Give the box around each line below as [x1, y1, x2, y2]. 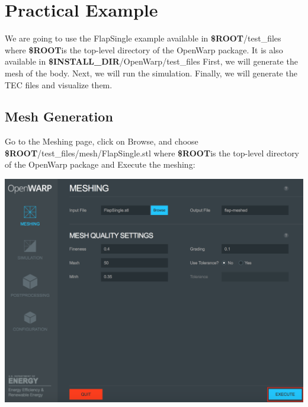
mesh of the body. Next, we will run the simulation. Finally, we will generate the [5, 66, 297, 79]
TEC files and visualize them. [5, 78, 113, 91]
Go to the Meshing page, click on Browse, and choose [5, 135, 198, 148]
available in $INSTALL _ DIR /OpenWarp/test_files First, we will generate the [5, 55, 298, 68]
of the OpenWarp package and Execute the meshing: [5, 158, 195, 171]
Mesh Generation [5, 107, 113, 126]
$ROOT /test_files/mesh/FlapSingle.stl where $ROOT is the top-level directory [5, 146, 300, 159]
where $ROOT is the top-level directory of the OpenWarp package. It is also [5, 43, 283, 56]
